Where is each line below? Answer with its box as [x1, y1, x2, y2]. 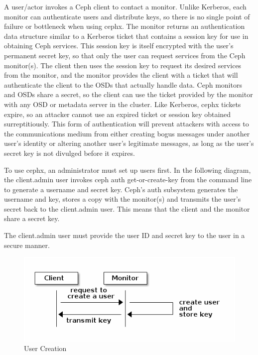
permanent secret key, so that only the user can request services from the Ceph [4, 50, 246, 60]
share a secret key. [4, 213, 60, 224]
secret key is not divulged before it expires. [4, 147, 135, 158]
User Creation [24, 343, 67, 354]
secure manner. [4, 239, 50, 250]
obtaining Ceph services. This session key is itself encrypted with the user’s [4, 40, 234, 51]
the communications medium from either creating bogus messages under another [4, 128, 250, 138]
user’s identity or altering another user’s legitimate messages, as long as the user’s [4, 138, 254, 148]
